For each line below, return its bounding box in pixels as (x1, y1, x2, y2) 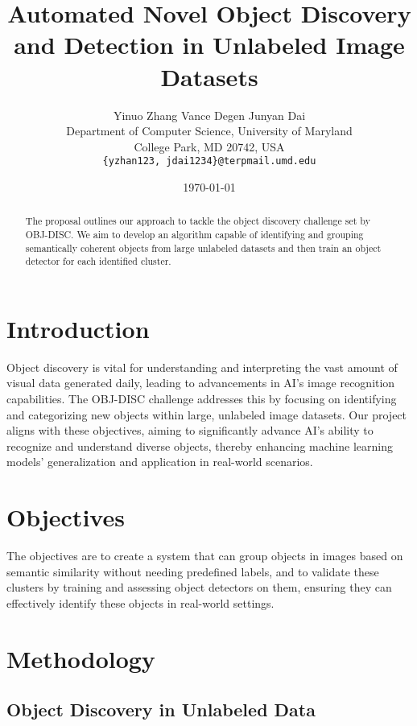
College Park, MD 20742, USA (134, 138, 285, 155)
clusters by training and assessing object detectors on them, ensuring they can (6, 579, 392, 596)
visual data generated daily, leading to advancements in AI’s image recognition (6, 374, 395, 391)
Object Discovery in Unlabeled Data (6, 697, 316, 722)
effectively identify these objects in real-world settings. (6, 594, 275, 611)
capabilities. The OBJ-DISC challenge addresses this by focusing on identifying (6, 390, 397, 407)
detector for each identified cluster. (25, 254, 171, 268)
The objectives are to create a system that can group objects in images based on (6, 547, 403, 564)
